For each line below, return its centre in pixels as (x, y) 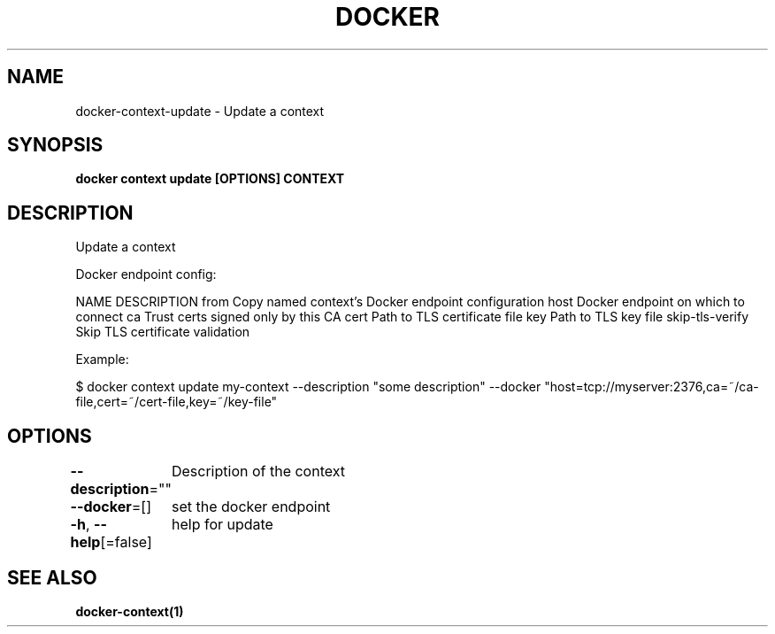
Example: (102, 360)
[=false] (126, 542)
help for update (222, 525)
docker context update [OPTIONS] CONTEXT (210, 179)
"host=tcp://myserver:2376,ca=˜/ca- (652, 387)
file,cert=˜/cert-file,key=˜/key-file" (176, 402)
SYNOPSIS (55, 145)
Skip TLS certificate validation (163, 332)
